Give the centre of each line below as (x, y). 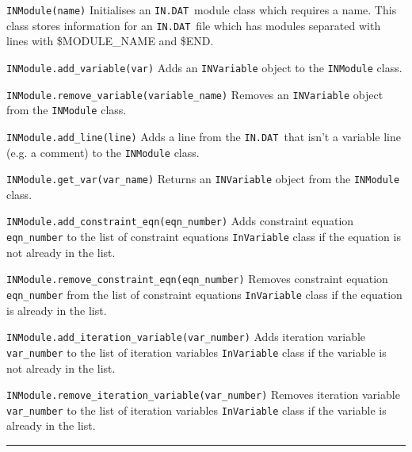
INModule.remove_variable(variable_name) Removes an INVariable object (195, 94)
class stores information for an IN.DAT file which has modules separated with (194, 25)
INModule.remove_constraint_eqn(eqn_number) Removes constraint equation (197, 279)
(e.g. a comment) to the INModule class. (103, 152)
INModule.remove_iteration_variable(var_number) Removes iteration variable (203, 395)
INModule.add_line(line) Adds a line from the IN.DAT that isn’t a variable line (204, 136)
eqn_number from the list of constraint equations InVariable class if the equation (204, 294)
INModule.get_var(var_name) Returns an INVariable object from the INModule (203, 179)
